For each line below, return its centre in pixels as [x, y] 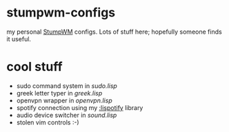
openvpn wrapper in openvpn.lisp [64, 100]
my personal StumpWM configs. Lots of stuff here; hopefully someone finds [114, 32]
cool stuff [34, 67]
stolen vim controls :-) [48, 122]
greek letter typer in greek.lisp [59, 93]
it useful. [19, 38]
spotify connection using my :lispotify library [80, 107]
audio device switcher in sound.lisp [67, 115]
